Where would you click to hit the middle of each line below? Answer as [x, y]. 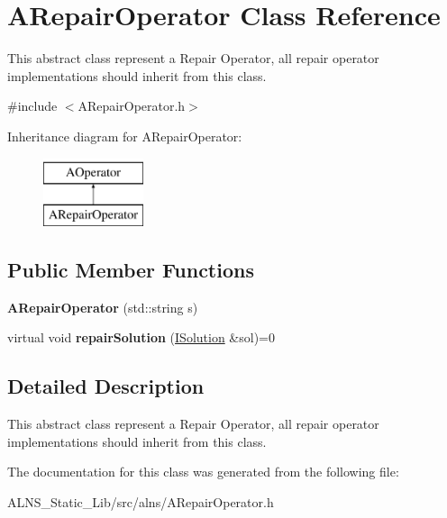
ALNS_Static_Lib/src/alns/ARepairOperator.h [141, 502]
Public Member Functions [131, 270]
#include [32, 106]
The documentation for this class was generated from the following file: [203, 472]
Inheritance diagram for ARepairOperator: [125, 136]
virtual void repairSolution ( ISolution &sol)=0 [141, 337]
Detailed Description [106, 386]
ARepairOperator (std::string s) [103, 307]
